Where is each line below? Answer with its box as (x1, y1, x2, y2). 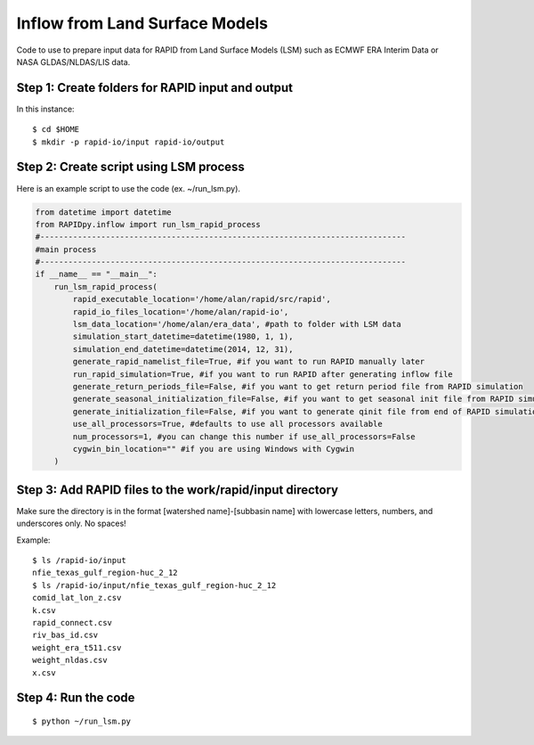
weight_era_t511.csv (32, 643, 122, 652)
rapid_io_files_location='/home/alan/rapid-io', (72, 307, 289, 316)
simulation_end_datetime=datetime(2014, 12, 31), (72, 344, 294, 354)
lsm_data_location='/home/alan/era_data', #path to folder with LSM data (72, 319, 402, 330)
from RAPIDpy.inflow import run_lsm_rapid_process (35, 219, 262, 229)
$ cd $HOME (32, 125, 80, 135)
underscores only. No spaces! (16, 518, 126, 529)
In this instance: (16, 103, 75, 114)
